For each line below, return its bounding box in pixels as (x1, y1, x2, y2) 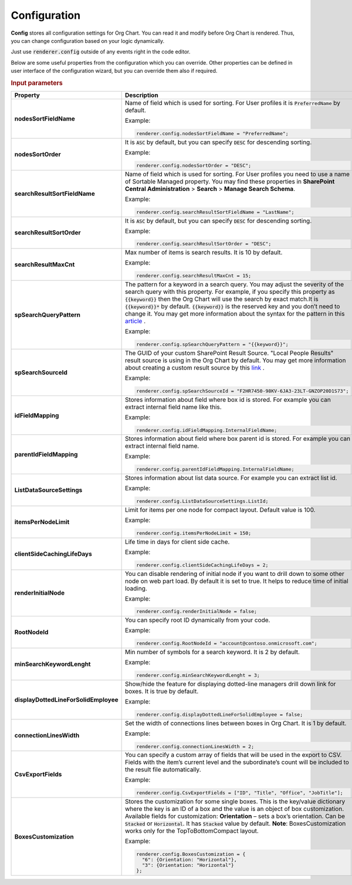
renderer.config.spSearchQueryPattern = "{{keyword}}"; (136, 341, 289, 347)
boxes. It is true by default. (124, 687, 199, 695)
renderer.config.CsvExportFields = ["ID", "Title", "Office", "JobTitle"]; (136, 790, 343, 796)
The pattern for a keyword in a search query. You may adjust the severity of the (124, 280, 344, 289)
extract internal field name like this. (124, 403, 222, 411)
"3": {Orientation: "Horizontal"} (141, 862, 234, 869)
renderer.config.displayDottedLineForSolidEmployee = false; (136, 711, 303, 718)
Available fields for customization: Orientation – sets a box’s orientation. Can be (124, 812, 346, 820)
